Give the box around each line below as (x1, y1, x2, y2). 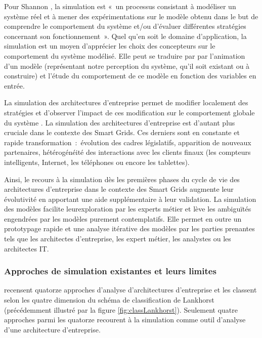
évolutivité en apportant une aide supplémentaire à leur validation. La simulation (4, 193, 256, 204)
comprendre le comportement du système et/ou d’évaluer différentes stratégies (4, 21, 246, 31)
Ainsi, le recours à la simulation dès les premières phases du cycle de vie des (4, 174, 240, 184)
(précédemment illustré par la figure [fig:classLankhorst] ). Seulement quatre (4, 304, 238, 315)
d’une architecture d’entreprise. (4, 324, 101, 334)
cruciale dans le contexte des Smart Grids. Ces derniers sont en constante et (4, 127, 240, 138)
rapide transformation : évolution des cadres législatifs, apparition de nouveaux (4, 137, 251, 147)
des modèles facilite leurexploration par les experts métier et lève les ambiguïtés (4, 203, 251, 214)
